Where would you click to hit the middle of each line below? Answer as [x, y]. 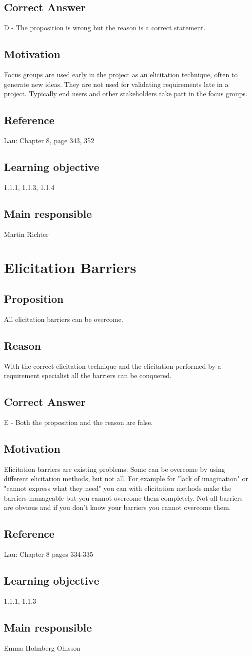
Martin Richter [26, 234]
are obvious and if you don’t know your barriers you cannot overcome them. [117, 507]
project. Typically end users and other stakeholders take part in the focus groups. [126, 94]
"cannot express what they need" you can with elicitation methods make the [118, 488]
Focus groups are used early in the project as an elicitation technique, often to [121, 74]
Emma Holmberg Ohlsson [42, 647]
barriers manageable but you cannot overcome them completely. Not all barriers [123, 497]
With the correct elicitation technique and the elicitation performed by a [113, 366]
